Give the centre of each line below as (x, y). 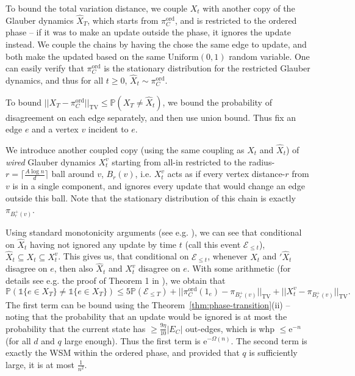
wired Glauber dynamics (51, 161)
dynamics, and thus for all (55, 80)
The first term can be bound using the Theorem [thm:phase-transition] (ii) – (148, 304)
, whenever (228, 256)
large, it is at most (40, 364)
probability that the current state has (76, 328)
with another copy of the (249, 8)
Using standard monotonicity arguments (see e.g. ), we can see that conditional (154, 232)
